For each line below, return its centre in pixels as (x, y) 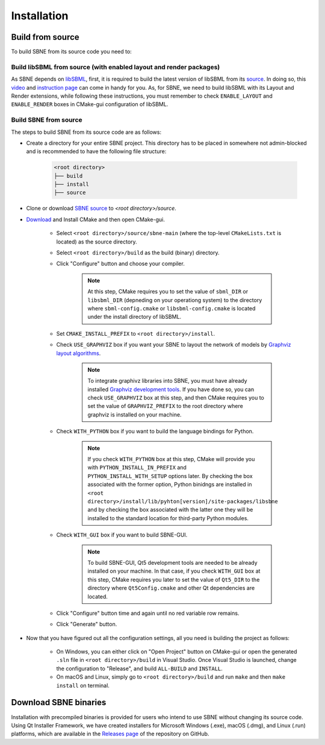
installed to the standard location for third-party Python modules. (168, 518)
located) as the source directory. (97, 242)
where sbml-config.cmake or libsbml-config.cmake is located (172, 308)
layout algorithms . (79, 353)
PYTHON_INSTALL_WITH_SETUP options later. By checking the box (170, 476)
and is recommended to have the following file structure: (96, 151)
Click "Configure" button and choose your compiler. (120, 264)
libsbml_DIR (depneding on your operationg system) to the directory (175, 300)
